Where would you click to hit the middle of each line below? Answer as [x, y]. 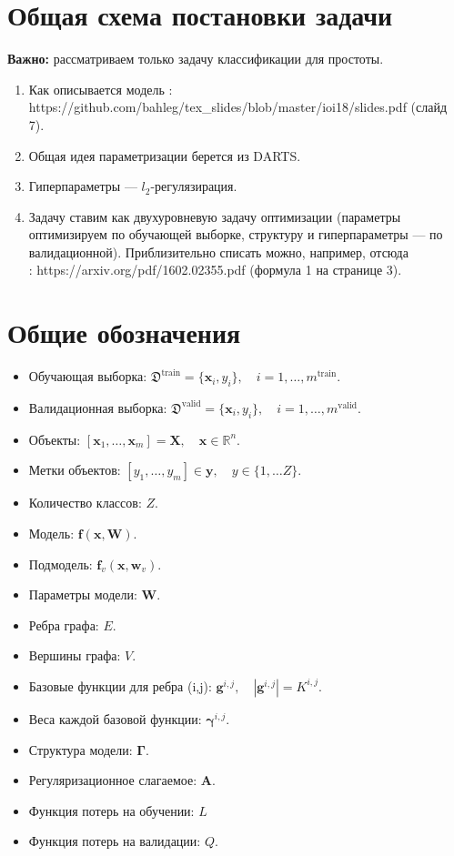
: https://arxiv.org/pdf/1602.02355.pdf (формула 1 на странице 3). [215, 270]
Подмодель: [61, 564]
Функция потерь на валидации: [115, 841]
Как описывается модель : [101, 89]
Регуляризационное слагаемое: [113, 780]
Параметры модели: [83, 594]
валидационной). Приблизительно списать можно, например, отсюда [218, 252]
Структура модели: [81, 749]
